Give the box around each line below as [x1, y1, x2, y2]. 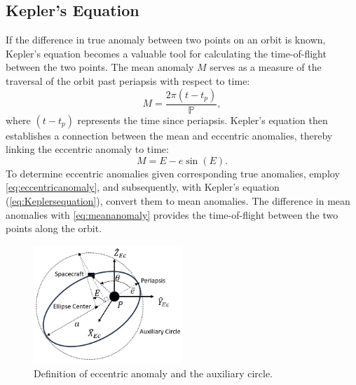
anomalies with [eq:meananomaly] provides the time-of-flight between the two [6, 207, 338, 222]
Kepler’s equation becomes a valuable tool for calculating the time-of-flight [6, 46, 327, 60]
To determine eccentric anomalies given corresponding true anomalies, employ [6, 166, 340, 180]
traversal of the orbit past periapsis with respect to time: [6, 73, 250, 88]
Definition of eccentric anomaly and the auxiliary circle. [34, 365, 273, 380]
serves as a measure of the [210, 60, 322, 74]
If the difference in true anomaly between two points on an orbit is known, [6, 32, 326, 47]
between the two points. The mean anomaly [6, 60, 194, 74]
